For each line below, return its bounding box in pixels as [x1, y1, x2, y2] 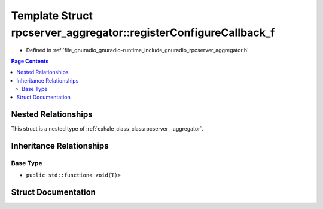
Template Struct [11, 9, 93, 22]
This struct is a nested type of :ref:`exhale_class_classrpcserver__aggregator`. [11, 125, 203, 132]
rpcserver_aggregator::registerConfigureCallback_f [11, 26, 275, 39]
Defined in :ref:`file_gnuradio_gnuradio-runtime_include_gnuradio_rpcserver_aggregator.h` [26, 47, 249, 54]
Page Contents [11, 57, 49, 65]
